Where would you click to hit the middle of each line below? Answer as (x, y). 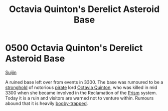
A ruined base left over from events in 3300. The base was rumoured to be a (84, 82)
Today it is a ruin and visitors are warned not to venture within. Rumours (79, 98)
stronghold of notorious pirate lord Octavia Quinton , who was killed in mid (81, 87)
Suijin (11, 72)
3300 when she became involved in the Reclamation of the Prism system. (81, 92)
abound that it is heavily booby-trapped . (47, 103)
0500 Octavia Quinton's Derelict (74, 48)
